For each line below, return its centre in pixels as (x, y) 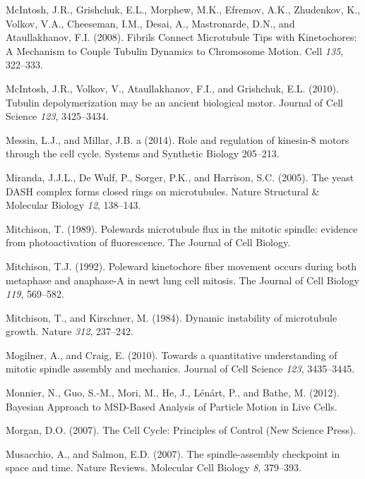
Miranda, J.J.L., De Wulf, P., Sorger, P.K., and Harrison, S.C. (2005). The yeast (180, 177)
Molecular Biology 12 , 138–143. (73, 205)
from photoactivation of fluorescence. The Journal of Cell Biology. (148, 242)
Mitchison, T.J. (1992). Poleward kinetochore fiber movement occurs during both (181, 266)
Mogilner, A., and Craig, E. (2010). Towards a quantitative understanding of (172, 354)
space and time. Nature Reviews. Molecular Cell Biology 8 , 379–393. (154, 467)
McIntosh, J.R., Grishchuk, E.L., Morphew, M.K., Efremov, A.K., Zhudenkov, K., (183, 9)
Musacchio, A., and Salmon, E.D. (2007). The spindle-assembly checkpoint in (173, 453)
